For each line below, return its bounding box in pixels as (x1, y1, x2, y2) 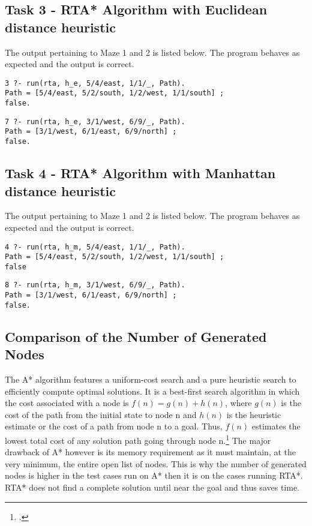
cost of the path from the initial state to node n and (5, 408, 197, 420)
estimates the (251, 420, 301, 432)
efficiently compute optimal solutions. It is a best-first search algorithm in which (5, 384, 300, 397)
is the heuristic (226, 408, 281, 420)
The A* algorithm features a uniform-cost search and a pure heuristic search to (5, 373, 296, 386)
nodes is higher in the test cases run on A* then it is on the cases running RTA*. (5, 469, 303, 482)
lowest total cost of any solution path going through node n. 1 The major (5, 432, 271, 446)
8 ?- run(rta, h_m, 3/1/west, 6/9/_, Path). (5, 281, 185, 290)
